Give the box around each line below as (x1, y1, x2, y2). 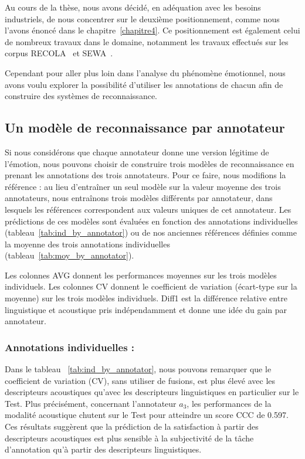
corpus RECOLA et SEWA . (5, 47, 113, 59)
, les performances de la (187, 397, 272, 409)
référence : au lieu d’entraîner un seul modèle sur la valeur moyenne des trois (5, 180, 281, 192)
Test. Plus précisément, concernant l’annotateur (5, 397, 177, 409)
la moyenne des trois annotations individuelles (5, 237, 170, 250)
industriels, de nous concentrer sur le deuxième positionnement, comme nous (5, 12, 280, 25)
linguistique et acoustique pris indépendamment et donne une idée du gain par (5, 303, 287, 315)
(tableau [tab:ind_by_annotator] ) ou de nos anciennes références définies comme (5, 226, 297, 239)
